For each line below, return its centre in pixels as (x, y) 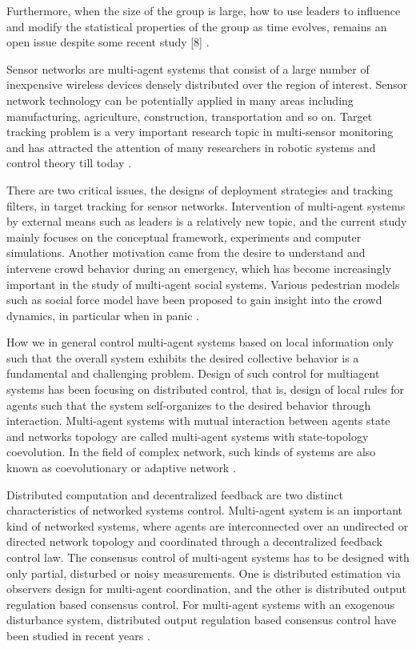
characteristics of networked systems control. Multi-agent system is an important (205, 510)
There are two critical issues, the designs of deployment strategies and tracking (200, 189)
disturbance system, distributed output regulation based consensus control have (202, 620)
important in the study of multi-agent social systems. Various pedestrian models (203, 284)
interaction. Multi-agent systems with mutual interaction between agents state (198, 421)
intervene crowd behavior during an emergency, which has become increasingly (199, 268)
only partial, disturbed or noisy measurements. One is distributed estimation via (204, 573)
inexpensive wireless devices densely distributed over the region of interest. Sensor (207, 84)
